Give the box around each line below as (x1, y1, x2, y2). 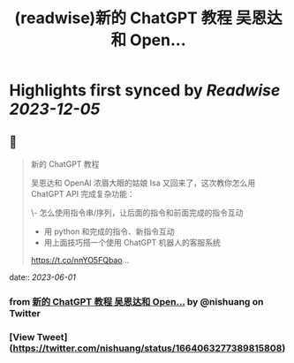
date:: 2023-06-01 (9, 272, 77, 283)
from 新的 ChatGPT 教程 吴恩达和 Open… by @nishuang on (9, 295, 264, 307)
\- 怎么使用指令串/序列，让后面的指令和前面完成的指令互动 (30, 208, 244, 217)
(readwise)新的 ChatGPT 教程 (14, 8, 232, 28)
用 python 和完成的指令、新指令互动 (43, 226, 175, 237)
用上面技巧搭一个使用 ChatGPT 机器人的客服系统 (43, 238, 221, 247)
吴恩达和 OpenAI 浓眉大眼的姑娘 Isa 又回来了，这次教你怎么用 (30, 178, 256, 188)
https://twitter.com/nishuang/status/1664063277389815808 (12, 342, 283, 354)
